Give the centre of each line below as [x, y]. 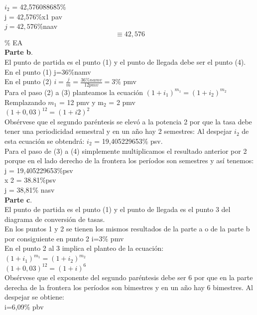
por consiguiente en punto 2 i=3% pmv [64, 238]
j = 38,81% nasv [30, 189]
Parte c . [18, 199]
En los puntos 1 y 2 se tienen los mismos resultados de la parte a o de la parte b [127, 229]
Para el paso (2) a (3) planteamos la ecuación [74, 92]
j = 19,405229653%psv [39, 170]
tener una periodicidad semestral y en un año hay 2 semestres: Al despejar [118, 131]
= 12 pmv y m [81, 102]
